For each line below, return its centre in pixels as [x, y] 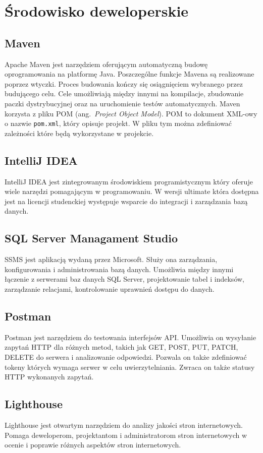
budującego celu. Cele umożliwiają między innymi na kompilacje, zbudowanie [124, 93]
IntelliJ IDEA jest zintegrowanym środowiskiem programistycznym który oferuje [129, 181]
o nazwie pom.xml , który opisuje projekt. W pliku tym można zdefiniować [118, 123]
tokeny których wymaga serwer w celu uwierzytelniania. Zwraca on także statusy [130, 367]
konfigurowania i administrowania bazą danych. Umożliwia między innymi [119, 269]
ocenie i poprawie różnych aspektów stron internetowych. [93, 445]
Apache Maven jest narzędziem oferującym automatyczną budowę [106, 64]
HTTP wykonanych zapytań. [49, 377]
